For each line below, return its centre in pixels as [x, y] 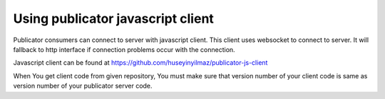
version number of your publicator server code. [83, 86]
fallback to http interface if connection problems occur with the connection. [124, 49]
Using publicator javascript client [113, 19]
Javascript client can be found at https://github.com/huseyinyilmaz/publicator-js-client [140, 63]
